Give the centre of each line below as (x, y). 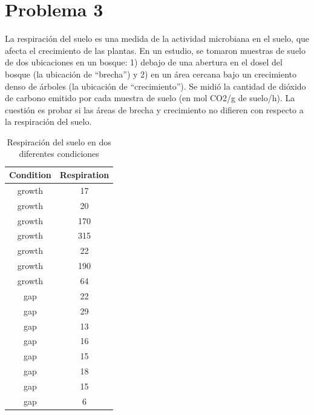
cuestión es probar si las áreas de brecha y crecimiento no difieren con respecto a (154, 109)
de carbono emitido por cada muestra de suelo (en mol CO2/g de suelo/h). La (150, 98)
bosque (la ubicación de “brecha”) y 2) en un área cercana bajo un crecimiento (151, 74)
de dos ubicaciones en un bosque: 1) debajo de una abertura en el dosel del (144, 62)
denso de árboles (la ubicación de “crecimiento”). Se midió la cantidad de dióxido (155, 86)
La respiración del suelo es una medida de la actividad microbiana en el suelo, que (157, 38)
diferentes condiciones (59, 154)
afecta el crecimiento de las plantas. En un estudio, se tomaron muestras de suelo (155, 50)
